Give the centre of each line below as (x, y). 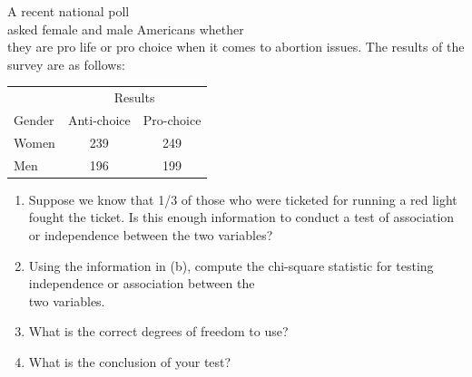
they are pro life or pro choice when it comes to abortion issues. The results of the (236, 47)
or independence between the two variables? (151, 234)
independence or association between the (142, 283)
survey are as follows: (66, 64)
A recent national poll (69, 11)
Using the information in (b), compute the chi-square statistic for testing (231, 265)
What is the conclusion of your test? (130, 361)
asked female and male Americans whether (126, 29)
